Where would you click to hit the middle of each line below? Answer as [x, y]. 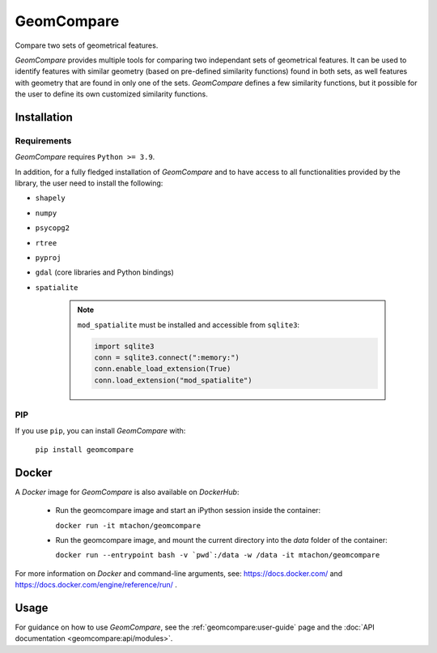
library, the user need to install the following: [89, 183]
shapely [51, 198]
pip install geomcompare [84, 449]
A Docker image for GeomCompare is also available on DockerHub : [127, 492]
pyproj [48, 258]
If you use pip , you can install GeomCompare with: [100, 431]
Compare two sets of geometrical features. [87, 45]
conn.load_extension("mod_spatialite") [173, 380]
